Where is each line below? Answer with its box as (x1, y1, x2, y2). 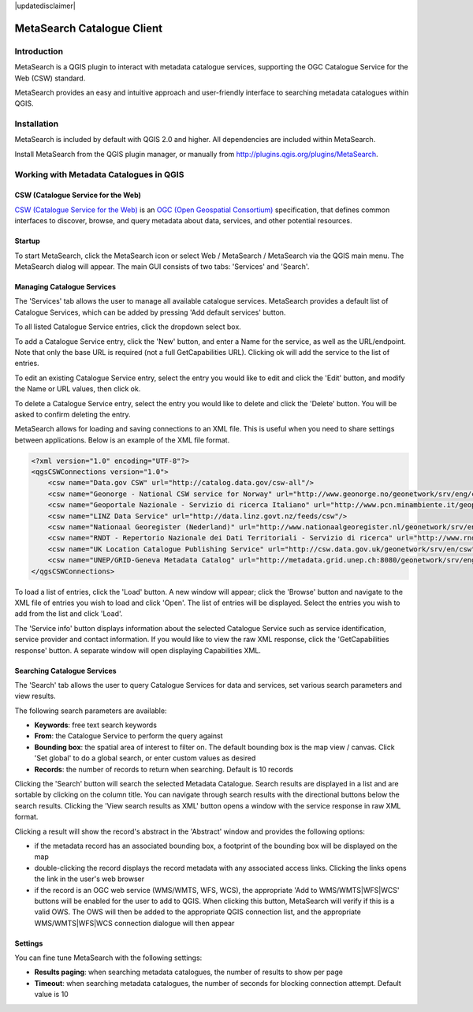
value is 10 (34, 990, 69, 999)
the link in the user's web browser (34, 874, 145, 883)
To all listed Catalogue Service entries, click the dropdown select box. (14, 322, 242, 331)
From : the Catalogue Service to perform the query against (34, 731, 223, 741)
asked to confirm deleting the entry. (14, 409, 131, 419)
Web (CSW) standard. (14, 73, 86, 83)
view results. (14, 691, 56, 701)
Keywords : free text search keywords (34, 720, 158, 730)
